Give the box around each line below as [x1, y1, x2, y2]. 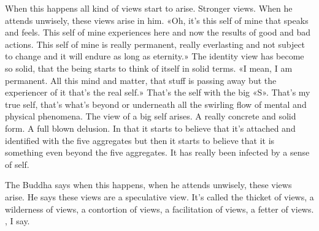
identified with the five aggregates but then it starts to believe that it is [5, 134, 275, 146]
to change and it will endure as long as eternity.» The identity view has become [5, 50, 304, 62]
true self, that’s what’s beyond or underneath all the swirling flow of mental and [5, 97, 307, 110]
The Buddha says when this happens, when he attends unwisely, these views [5, 178, 292, 191]
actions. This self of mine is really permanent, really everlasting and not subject [5, 37, 306, 50]
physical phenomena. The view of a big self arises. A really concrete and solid [5, 110, 296, 123]
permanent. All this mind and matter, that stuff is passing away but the [5, 74, 277, 86]
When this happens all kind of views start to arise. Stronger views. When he [5, 2, 293, 14]
